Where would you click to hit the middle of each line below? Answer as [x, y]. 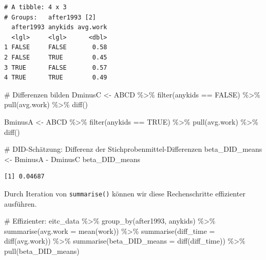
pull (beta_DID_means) [42, 251]
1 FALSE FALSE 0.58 [56, 47]
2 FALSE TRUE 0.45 [56, 57]
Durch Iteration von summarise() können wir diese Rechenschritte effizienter [125, 193]
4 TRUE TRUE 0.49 [56, 78]
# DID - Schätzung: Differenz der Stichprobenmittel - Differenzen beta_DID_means [133, 149]
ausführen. [21, 203]
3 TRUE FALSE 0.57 [56, 67]
